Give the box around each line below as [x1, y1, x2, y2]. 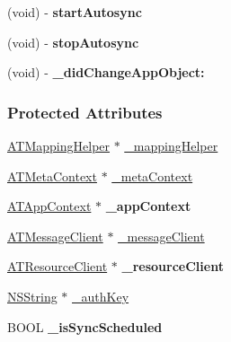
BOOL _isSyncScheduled [7, 317, 163, 336]
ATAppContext [7, 197, 92, 215]
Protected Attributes [7, 101, 163, 123]
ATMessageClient [7, 226, 103, 245]
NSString [7, 286, 58, 305]
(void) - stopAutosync [7, 32, 139, 51]
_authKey [72, 286, 129, 305]
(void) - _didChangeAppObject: [7, 63, 205, 82]
